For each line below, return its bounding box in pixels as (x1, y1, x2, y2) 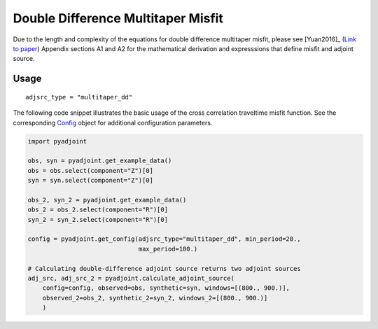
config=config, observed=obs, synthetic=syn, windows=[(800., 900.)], (42, 284, 290, 292)
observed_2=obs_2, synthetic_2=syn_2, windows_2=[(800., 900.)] (42, 294, 268, 302)
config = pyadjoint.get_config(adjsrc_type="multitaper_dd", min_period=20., (27, 235, 301, 243)
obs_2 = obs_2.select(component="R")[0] (27, 206, 168, 213)
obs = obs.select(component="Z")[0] (27, 167, 154, 174)
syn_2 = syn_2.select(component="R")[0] (27, 216, 168, 223)
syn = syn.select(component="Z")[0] (27, 176, 154, 185)
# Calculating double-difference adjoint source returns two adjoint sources (27, 265, 301, 272)
